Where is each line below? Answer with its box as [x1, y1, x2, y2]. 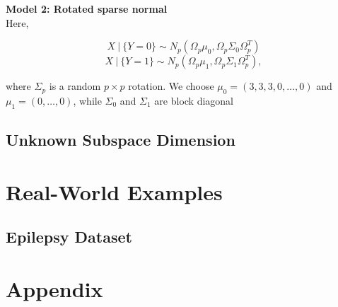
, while [73, 93, 102, 108]
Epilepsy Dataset [6, 226, 132, 248]
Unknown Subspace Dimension [6, 129, 235, 151]
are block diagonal [154, 93, 234, 108]
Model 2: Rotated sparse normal [6, 1, 168, 16]
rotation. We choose [128, 79, 214, 93]
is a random [49, 79, 101, 93]
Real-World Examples [6, 177, 223, 206]
